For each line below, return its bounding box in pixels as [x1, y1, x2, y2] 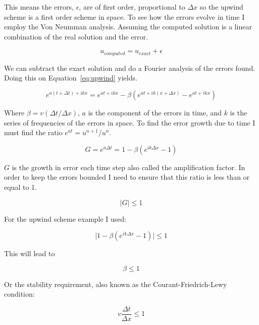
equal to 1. [4, 181, 37, 192]
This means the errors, [4, 2, 74, 12]
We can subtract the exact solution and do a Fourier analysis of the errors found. [4, 62, 255, 73]
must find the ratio [4, 127, 63, 138]
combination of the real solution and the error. [4, 31, 148, 42]
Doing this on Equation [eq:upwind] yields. [4, 72, 137, 83]
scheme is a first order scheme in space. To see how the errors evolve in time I [4, 11, 245, 22]
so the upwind [199, 2, 243, 12]
